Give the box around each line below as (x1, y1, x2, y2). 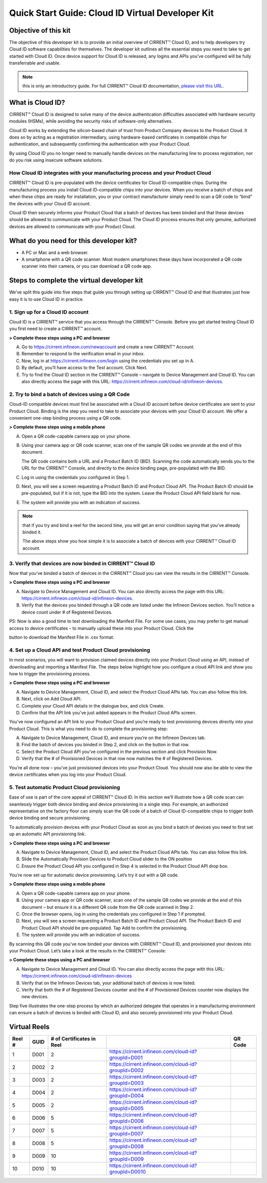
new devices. (21, 994, 49, 999)
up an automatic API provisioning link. (9, 831, 86, 837)
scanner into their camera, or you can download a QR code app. (21, 263, 152, 269)
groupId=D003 (109, 1080, 144, 1087)
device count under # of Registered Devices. (21, 609, 113, 615)
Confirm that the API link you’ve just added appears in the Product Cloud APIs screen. (21, 710, 197, 715)
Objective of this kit (9, 26, 71, 35)
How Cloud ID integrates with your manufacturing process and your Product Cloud (9, 170, 211, 177)
